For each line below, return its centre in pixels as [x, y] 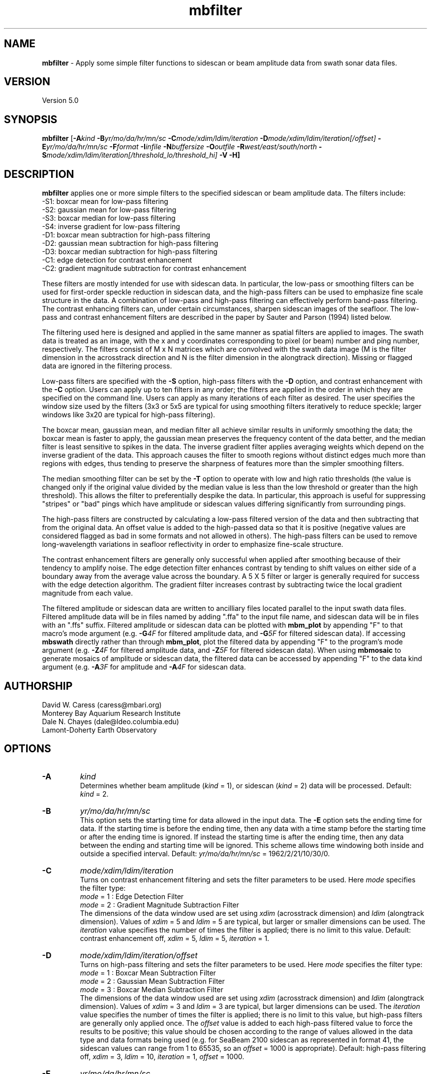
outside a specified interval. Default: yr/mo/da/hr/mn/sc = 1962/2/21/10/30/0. [205, 853]
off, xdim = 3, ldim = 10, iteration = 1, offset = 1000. [162, 1056]
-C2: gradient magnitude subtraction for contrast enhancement [144, 268]
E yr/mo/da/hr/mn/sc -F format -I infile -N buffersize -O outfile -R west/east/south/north [179, 147]
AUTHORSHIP [38, 686]
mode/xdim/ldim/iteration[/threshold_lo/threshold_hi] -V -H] [143, 155]
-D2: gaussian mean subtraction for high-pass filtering [130, 243]
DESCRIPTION [39, 174]
